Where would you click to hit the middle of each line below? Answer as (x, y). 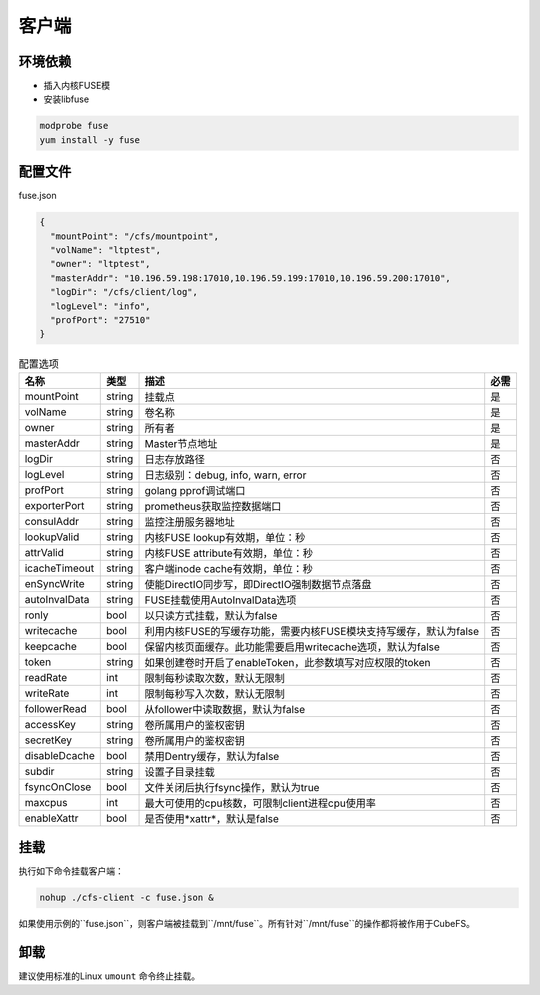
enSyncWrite (54, 583)
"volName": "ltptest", (106, 250)
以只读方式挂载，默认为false (211, 615)
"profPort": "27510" (100, 320)
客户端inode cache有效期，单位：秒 (229, 568)
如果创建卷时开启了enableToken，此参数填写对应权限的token (287, 662)
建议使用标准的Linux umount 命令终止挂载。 (109, 976)
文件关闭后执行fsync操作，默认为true (232, 787)
